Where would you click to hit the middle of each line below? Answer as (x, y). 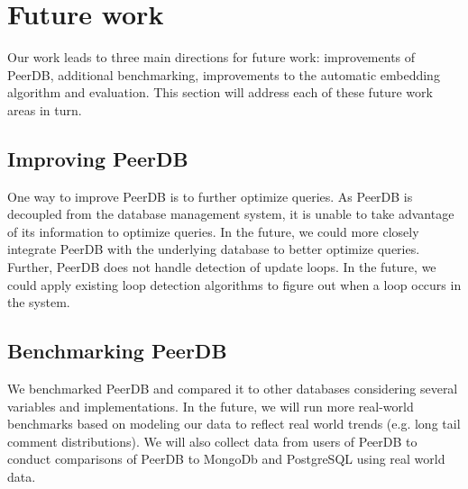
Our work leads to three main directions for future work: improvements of (211, 57)
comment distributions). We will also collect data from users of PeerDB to (212, 441)
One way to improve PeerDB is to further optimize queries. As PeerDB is (210, 196)
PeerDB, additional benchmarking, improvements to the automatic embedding (224, 74)
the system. (39, 302)
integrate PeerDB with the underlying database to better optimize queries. (214, 249)
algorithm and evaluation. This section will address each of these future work (220, 92)
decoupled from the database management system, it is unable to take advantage (231, 214)
